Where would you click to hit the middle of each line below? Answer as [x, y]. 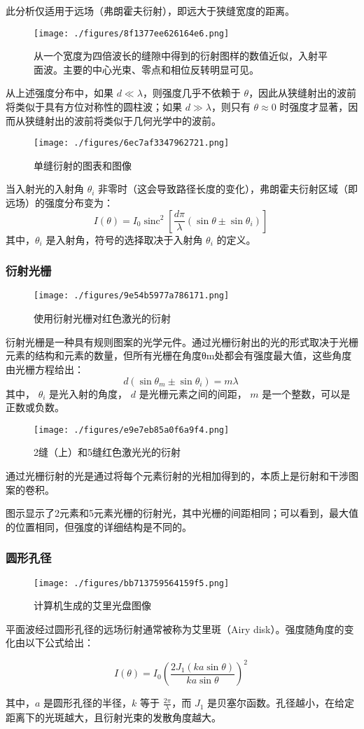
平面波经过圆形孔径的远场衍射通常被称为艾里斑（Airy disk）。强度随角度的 [175, 629]
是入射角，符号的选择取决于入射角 [124, 239]
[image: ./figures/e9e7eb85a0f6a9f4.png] [132, 430]
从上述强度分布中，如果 [59, 93]
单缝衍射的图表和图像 [83, 165]
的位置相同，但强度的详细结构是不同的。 [99, 526]
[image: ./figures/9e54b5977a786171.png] [132, 296]
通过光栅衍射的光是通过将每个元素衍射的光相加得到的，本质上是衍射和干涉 [177, 475]
